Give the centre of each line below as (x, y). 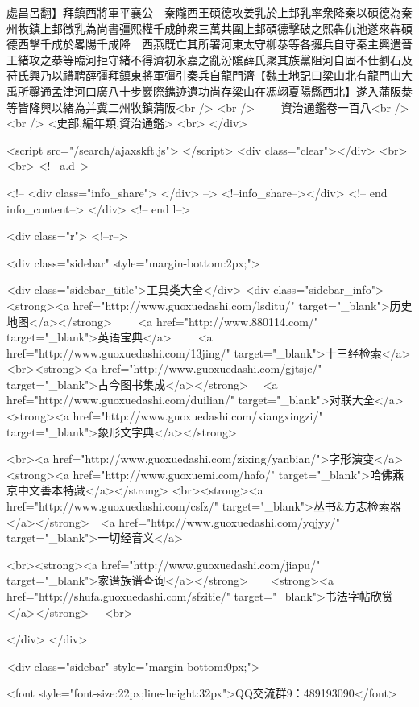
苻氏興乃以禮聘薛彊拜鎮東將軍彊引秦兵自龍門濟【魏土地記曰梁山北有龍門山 (204, 75)
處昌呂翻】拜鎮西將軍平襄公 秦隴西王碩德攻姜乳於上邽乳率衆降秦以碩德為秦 (209, 12)
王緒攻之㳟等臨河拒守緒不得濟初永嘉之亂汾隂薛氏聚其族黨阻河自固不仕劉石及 (209, 59)
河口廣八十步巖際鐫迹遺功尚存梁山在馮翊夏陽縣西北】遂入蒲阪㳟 (243, 91)
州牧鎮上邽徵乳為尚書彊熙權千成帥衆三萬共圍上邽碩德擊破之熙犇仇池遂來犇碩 (209, 28)
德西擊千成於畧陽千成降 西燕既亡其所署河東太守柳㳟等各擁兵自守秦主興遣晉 (209, 44)
